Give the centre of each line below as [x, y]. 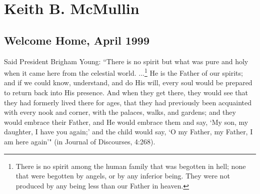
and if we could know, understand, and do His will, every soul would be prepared [128, 82]
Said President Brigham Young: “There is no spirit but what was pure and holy [126, 61]
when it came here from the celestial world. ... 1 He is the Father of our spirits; [123, 72]
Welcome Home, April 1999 [77, 40]
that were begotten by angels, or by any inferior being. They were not [123, 176]
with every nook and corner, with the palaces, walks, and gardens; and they [120, 112]
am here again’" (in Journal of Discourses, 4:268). [80, 141]
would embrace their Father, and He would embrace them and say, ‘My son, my [126, 122]
